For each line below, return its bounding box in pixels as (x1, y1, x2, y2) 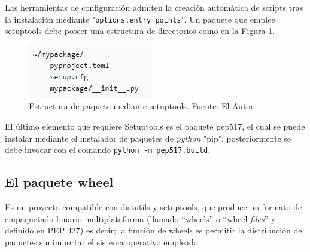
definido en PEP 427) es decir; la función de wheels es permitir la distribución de (5, 224, 302, 236)
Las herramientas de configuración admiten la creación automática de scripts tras (5, 1, 303, 13)
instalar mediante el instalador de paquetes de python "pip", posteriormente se (5, 131, 291, 144)
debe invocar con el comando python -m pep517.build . (5, 143, 211, 156)
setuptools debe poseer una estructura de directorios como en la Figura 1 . (5, 24, 275, 37)
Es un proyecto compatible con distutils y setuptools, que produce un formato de (5, 201, 302, 213)
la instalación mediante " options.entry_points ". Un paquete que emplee (5, 13, 275, 25)
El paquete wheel (5, 173, 114, 191)
